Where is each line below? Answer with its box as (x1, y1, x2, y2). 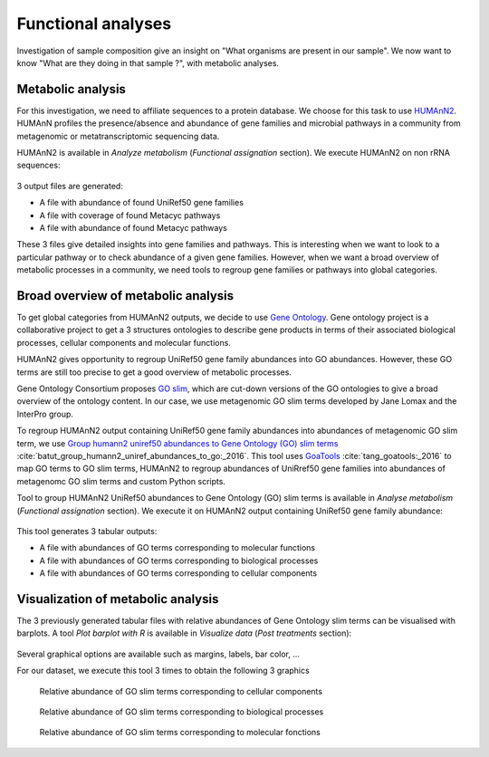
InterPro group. (16, 408, 74, 419)
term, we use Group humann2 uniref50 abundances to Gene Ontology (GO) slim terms (16, 437, 339, 448)
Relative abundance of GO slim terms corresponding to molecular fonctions (39, 727, 321, 738)
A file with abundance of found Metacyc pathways (39, 222, 228, 233)
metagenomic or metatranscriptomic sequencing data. (16, 130, 220, 141)
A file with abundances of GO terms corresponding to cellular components (39, 568, 317, 579)
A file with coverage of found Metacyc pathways (39, 209, 221, 221)
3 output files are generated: (16, 180, 124, 191)
